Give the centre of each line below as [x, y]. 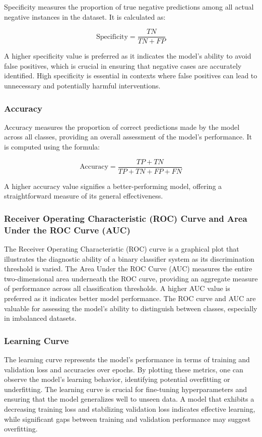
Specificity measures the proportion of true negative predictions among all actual [129, 7]
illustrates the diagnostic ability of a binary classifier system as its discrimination [129, 258]
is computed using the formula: [52, 147]
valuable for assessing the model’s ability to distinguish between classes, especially [131, 308]
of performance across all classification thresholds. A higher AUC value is [117, 288]
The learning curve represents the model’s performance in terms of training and [127, 359]
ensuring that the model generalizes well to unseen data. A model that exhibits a [129, 399]
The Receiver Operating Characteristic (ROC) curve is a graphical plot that [122, 249]
